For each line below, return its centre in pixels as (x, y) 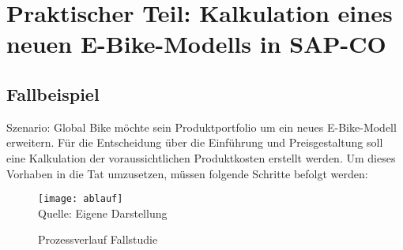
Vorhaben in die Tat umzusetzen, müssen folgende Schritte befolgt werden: (187, 173)
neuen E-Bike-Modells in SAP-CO (196, 44)
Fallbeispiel (53, 93)
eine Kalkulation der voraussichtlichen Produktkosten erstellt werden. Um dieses (201, 157)
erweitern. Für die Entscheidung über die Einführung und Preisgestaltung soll (195, 142)
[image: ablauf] (81, 199)
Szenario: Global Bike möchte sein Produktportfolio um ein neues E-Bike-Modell (201, 127)
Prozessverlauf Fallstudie (98, 239)
